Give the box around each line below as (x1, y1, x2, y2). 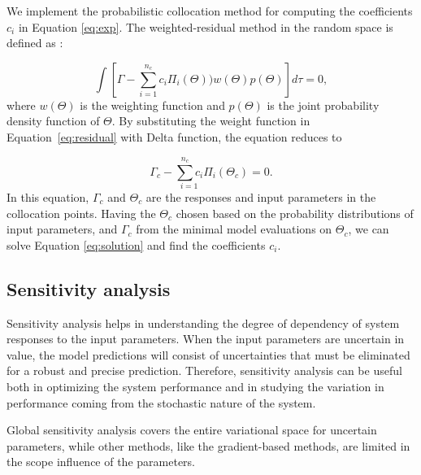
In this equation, (7, 188, 89, 205)
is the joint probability (267, 96, 380, 113)
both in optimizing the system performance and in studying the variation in (7, 377, 384, 394)
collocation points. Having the (7, 204, 156, 221)
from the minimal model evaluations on (136, 220, 332, 237)
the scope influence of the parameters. (7, 453, 195, 470)
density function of (7, 112, 100, 129)
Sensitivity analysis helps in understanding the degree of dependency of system (7, 314, 400, 331)
